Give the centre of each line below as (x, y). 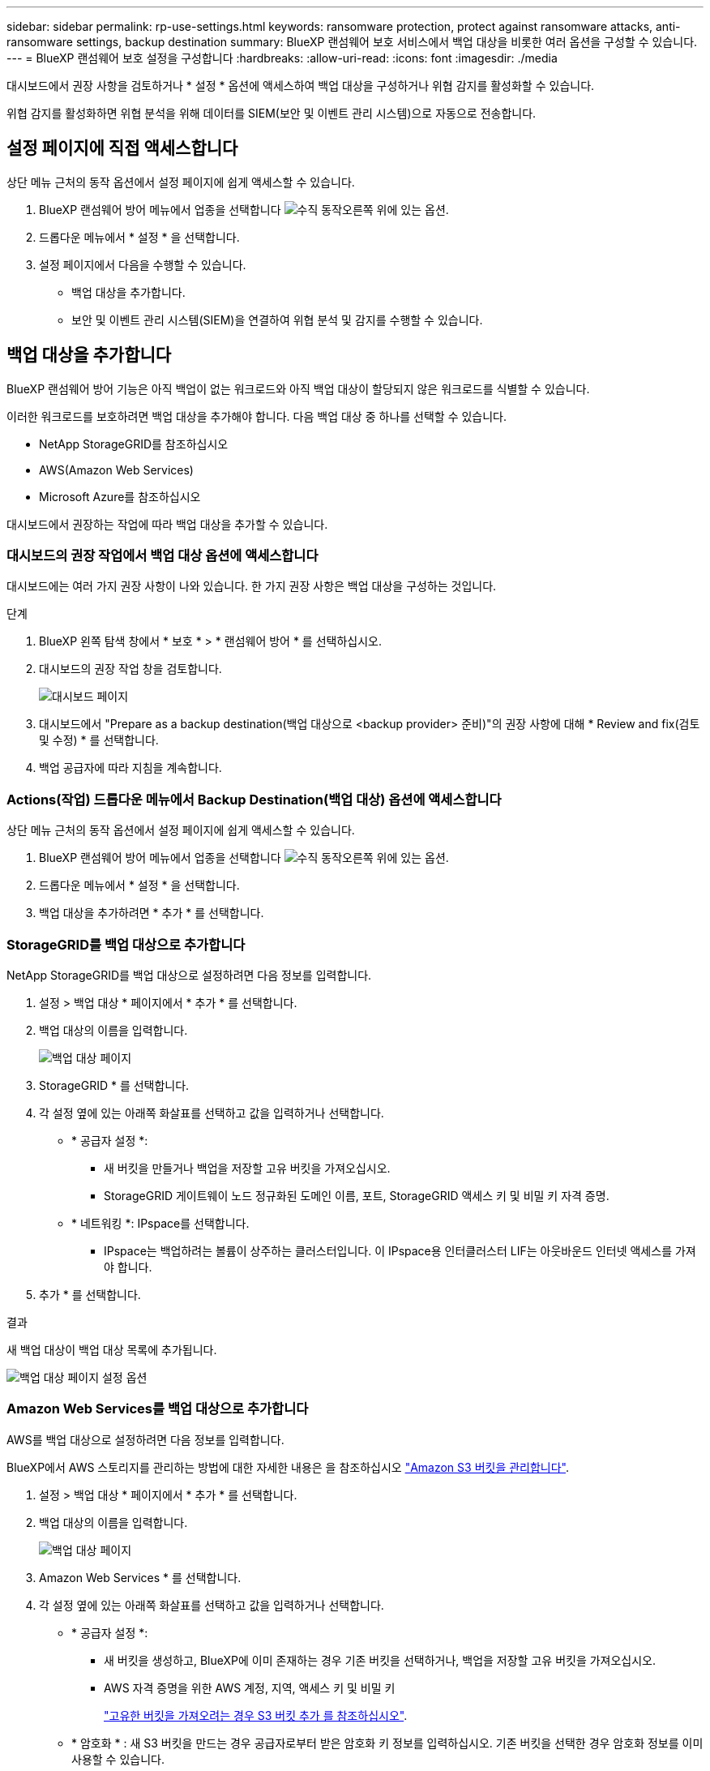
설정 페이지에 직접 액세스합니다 (122, 148)
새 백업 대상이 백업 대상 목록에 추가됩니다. (112, 1349)
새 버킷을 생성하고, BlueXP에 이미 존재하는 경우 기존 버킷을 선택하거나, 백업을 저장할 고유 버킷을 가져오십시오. (380, 1660)
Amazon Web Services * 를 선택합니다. (140, 1577)
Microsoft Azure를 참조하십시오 (120, 496)
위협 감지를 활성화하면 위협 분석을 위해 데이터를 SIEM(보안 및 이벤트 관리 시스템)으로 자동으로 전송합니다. (272, 113)
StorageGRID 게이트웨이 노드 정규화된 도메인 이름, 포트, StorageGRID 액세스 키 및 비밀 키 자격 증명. (357, 1195)
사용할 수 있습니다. (118, 1759)
